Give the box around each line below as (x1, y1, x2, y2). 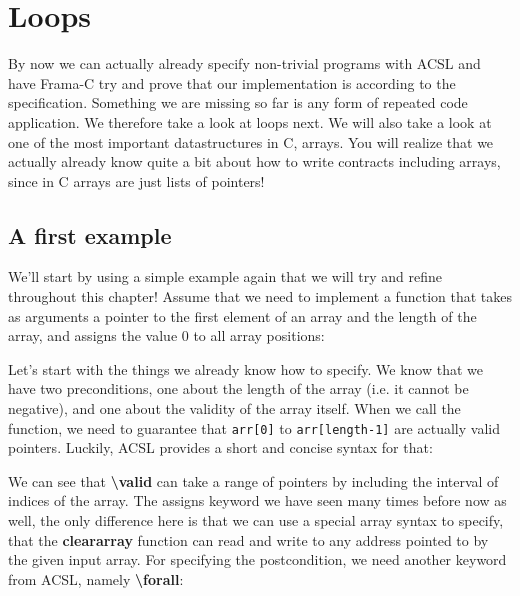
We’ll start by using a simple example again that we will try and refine (8, 266, 442, 287)
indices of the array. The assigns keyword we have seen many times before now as (8, 490, 507, 511)
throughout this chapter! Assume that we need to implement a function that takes (8, 286, 512, 307)
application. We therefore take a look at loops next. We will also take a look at (8, 111, 492, 132)
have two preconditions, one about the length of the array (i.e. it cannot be (8, 378, 469, 399)
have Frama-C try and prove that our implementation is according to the (8, 72, 456, 93)
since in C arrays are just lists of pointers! (8, 170, 265, 191)
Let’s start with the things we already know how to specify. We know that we (8, 358, 483, 379)
